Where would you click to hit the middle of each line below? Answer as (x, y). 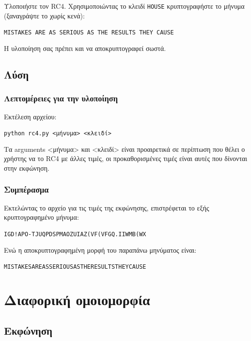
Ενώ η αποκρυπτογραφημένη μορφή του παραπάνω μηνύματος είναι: (100, 250)
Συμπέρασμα (26, 189)
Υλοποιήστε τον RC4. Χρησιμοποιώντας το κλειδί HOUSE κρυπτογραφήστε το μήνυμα (124, 6)
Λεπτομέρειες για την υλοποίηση (61, 98)
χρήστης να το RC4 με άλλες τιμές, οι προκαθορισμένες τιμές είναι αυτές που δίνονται (126, 158)
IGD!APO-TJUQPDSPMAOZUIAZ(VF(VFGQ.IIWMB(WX (75, 234)
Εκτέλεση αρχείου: (30, 116)
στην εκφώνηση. (27, 168)
